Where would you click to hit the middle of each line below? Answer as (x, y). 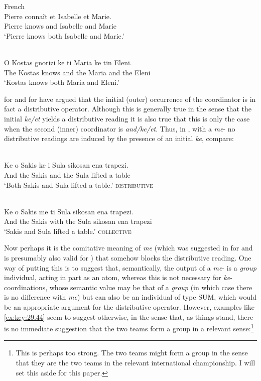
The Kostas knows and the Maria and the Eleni (77, 72)
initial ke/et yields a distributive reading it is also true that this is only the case (127, 118)
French (15, 6)
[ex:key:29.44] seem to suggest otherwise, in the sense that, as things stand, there (129, 316)
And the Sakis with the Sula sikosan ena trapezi (78, 221)
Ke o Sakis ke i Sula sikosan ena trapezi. (66, 165)
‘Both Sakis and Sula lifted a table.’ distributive (79, 184)
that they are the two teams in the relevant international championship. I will (136, 363)
